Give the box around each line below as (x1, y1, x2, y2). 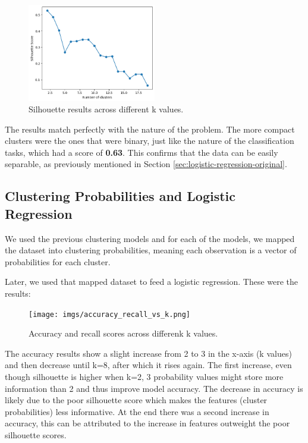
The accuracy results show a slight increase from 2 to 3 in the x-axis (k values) (5, 347, 292, 359)
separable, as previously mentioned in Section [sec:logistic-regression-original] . (5, 158, 287, 170)
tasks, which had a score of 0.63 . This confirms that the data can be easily (5, 146, 278, 158)
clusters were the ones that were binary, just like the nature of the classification (5, 134, 294, 147)
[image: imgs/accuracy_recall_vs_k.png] (29, 310, 191, 319)
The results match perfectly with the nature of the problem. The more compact (5, 122, 295, 135)
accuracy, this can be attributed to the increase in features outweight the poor (5, 417, 290, 429)
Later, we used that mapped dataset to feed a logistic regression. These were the (5, 275, 298, 288)
